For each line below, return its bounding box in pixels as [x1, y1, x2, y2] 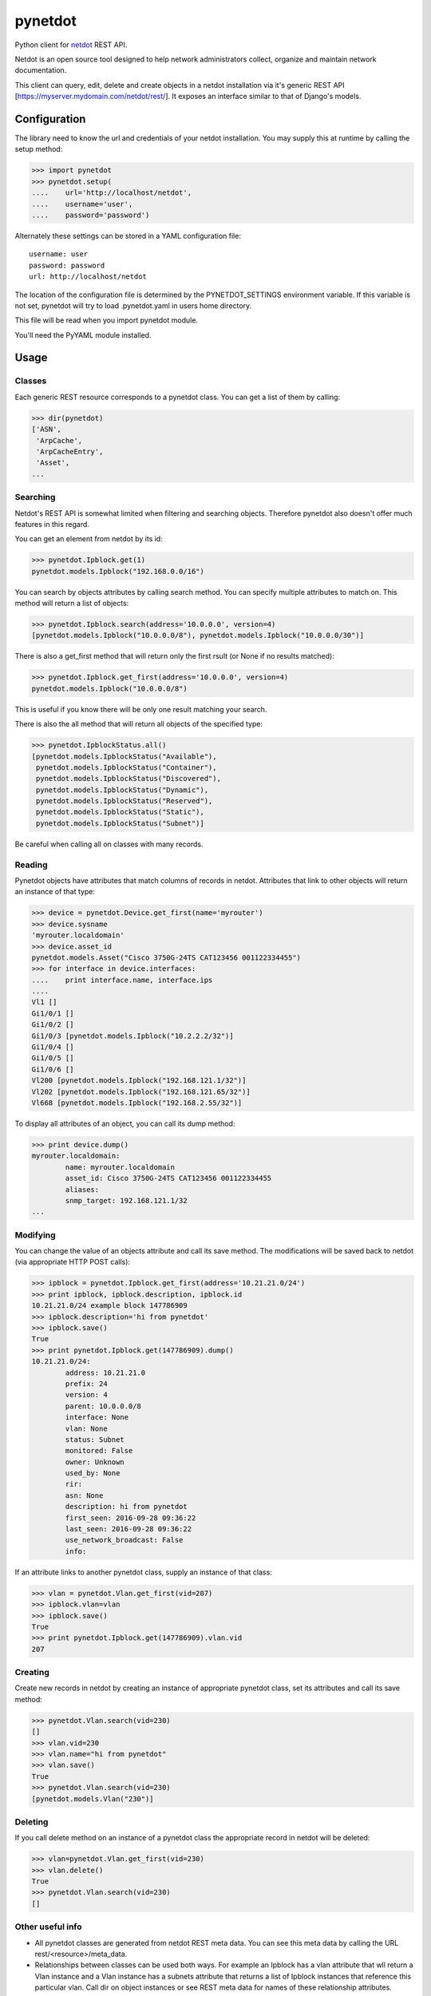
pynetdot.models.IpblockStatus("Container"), [36, 762, 217, 772]
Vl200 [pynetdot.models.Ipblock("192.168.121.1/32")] [31, 1076, 247, 1085]
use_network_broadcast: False [65, 1535, 184, 1545]
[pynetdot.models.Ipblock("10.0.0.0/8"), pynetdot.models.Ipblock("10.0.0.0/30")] [31, 631, 365, 640]
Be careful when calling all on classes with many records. [14, 839, 204, 849]
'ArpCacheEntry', [36, 447, 104, 456]
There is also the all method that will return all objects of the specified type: [14, 719, 263, 729]
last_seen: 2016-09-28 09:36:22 [65, 1525, 192, 1534]
